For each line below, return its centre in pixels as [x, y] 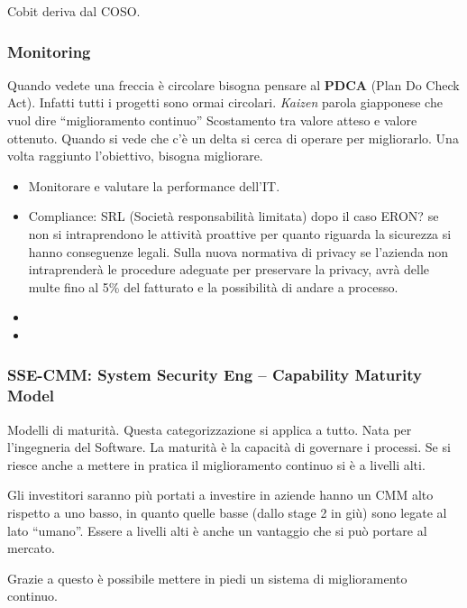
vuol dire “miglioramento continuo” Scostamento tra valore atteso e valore [212, 120]
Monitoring [49, 51]
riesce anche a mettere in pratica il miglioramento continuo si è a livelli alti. [216, 464]
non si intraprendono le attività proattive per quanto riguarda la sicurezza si [240, 233]
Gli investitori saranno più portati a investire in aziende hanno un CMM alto [220, 495]
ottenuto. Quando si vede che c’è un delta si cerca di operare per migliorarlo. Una [233, 138]
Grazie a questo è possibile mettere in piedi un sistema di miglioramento [207, 578]
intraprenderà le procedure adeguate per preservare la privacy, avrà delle [229, 269]
